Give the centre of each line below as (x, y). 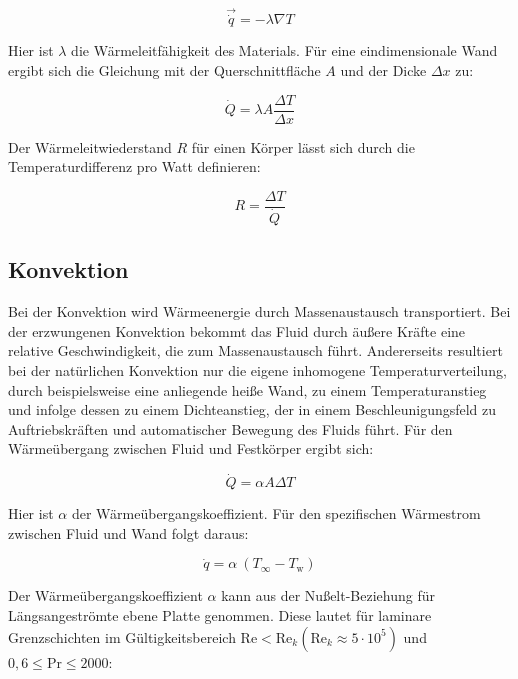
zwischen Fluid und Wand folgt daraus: (128, 532)
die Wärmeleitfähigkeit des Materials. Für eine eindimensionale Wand (284, 50)
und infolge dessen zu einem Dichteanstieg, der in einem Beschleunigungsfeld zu (252, 409)
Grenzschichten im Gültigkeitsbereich (122, 636)
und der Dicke (383, 70)
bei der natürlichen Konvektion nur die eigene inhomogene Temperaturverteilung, (257, 369)
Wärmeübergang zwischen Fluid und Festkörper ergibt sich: (191, 448)
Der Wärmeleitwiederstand (90, 146)
